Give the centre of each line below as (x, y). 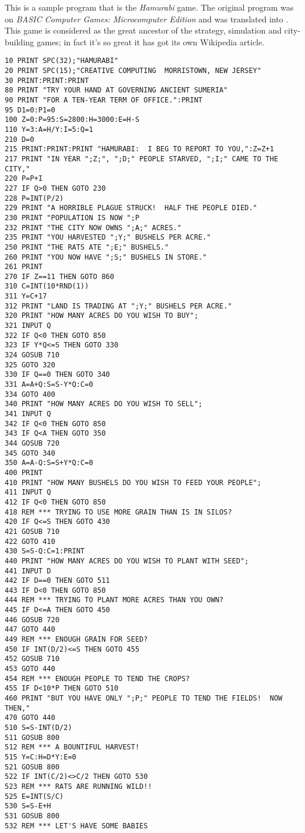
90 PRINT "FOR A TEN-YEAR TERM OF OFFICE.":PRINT (104, 100)
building (19, 42)
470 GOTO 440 (30, 718)
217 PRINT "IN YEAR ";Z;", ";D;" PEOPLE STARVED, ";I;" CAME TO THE (142, 159)
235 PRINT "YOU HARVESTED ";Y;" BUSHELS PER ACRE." (108, 238)
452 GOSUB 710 (32, 659)
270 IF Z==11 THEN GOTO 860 (60, 276)
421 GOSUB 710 (32, 531)
